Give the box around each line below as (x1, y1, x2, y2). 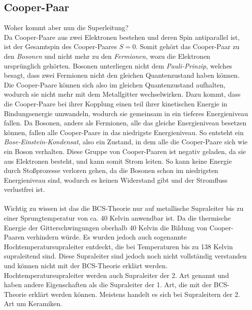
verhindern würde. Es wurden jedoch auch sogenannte (27, 232, 187, 242)
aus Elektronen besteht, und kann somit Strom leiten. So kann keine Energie (4, 155, 232, 166)
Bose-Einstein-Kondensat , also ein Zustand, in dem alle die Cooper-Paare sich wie (4, 137, 248, 147)
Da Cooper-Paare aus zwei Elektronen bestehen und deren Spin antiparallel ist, (4, 32, 240, 42)
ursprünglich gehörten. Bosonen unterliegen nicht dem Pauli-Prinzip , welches (4, 60, 232, 70)
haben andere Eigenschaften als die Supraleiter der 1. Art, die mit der (4, 279, 212, 290)
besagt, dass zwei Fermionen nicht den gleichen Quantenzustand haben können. (4, 70, 240, 80)
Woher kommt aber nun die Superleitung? (4, 22, 129, 33)
